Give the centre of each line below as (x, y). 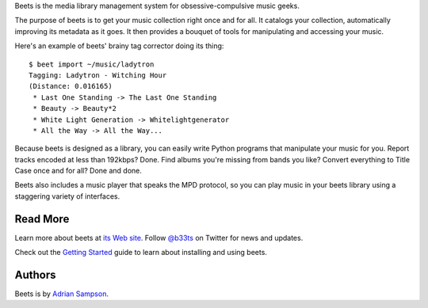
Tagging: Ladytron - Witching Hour (98, 75)
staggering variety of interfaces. (67, 196)
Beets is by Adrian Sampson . (61, 294)
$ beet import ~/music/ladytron (92, 64)
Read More (42, 219)
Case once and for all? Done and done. (78, 171)
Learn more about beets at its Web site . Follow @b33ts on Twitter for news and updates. (159, 238)
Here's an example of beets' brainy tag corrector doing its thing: (119, 46)
